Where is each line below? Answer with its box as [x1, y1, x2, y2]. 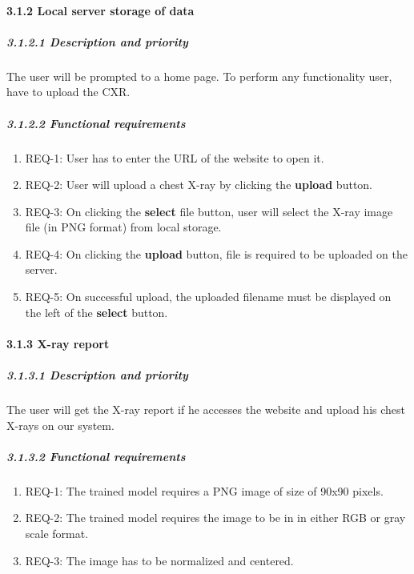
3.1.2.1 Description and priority [6, 33, 188, 50]
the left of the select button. [25, 303, 168, 320]
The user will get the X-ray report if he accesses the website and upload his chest [6, 401, 406, 417]
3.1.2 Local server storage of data [6, 2, 195, 18]
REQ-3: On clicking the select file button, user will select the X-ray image [25, 203, 393, 219]
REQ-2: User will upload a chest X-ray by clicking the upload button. [25, 176, 373, 193]
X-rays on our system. [6, 416, 115, 433]
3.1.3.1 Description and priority [6, 367, 188, 383]
